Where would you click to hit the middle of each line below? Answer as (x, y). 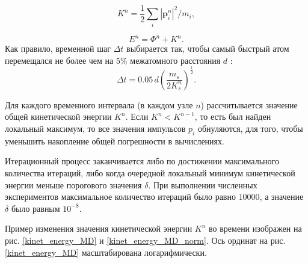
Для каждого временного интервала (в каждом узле (99, 104)
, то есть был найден (233, 116)
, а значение (282, 196)
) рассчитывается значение (249, 104)
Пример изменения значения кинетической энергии (99, 228)
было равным (35, 208)
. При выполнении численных (203, 184)
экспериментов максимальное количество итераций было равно (120, 196)
